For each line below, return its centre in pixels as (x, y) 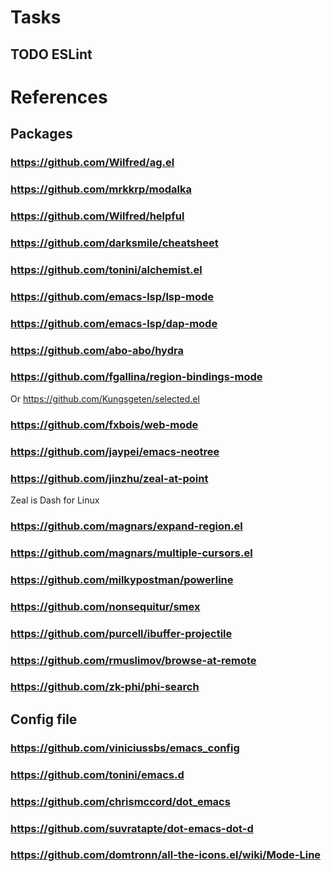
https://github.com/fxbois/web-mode (104, 424)
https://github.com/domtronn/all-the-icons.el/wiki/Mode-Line (166, 855)
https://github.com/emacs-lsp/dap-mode (114, 323)
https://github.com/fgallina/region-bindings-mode (136, 377)
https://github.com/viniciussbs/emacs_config (125, 748)
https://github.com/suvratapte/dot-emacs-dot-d (132, 828)
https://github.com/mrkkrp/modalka (101, 189)
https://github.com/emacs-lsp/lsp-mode (112, 296)
